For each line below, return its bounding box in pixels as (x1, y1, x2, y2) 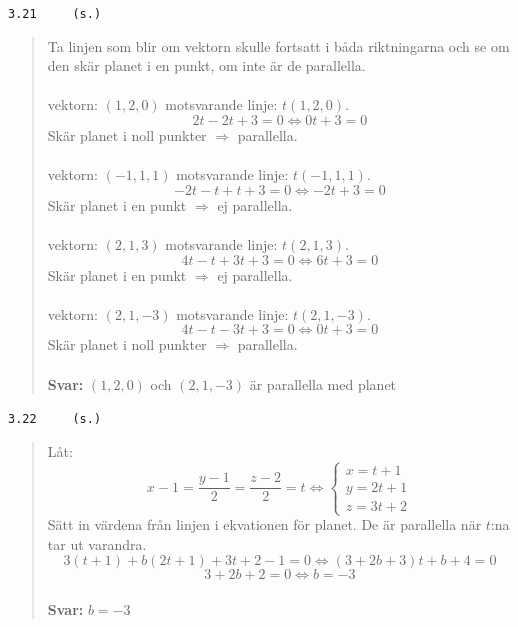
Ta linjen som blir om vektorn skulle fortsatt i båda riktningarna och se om (47, 35, 510, 56)
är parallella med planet (249, 373, 397, 394)
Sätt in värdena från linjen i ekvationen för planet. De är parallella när (47, 514, 482, 534)
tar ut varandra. (47, 533, 147, 554)
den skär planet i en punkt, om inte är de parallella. (47, 55, 366, 76)
